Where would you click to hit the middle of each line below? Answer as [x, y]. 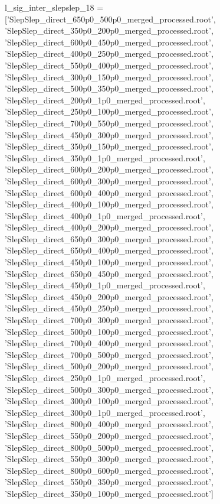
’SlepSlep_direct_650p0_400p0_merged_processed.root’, [109, 250]
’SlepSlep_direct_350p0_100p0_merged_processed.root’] [109, 493]
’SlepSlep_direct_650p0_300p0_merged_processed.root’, [109, 238]
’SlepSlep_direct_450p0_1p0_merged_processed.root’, [105, 285]
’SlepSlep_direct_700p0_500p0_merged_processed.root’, [109, 354]
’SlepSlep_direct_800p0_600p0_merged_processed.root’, [109, 470]
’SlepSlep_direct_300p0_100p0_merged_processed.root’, [109, 401]
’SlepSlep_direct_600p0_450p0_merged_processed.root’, [109, 42]
